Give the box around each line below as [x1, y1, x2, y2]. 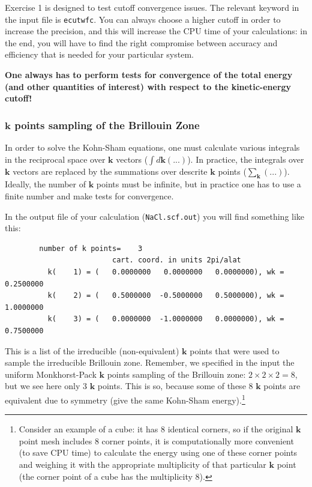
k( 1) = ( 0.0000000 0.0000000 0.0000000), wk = [47, 268, 284, 277]
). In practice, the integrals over [187, 153, 304, 165]
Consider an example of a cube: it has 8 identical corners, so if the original [19, 423, 293, 435]
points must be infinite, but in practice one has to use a [96, 178, 301, 190]
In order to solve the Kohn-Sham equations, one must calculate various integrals [5, 141, 300, 154]
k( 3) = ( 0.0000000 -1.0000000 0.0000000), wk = [47, 315, 284, 324]
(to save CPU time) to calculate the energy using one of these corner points [19, 446, 298, 459]
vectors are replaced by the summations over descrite [13, 165, 208, 177]
